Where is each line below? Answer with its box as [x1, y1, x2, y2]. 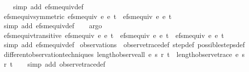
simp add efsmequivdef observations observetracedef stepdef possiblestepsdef [3, 39, 245, 50]
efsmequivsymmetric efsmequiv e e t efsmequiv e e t [3, 11, 172, 21]
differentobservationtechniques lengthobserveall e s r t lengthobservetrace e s [3, 49, 245, 59]
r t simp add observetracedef [3, 58, 105, 69]
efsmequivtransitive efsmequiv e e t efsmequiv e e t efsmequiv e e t [3, 30, 224, 40]
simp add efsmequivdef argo [3, 20, 102, 31]
